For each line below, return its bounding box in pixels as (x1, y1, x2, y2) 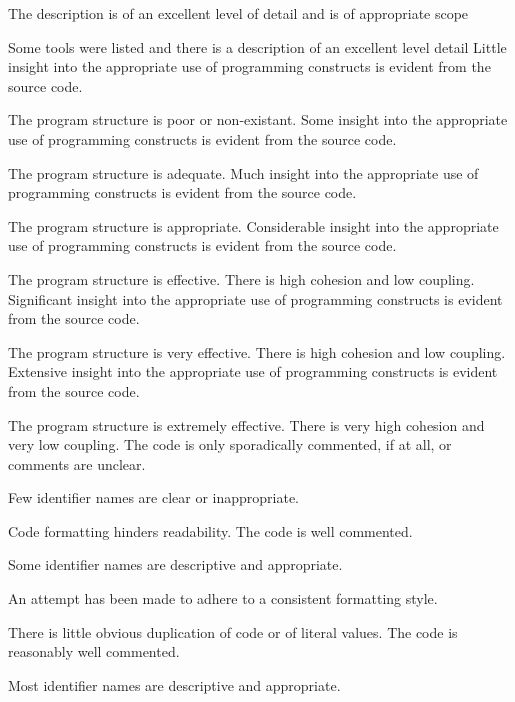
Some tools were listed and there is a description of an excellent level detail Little (8, 36, 507, 57)
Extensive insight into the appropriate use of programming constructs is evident (8, 361, 498, 382)
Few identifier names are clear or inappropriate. (8, 487, 300, 508)
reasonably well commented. (8, 641, 180, 662)
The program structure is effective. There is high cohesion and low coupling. (8, 268, 475, 289)
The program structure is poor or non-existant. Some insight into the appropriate (8, 109, 508, 130)
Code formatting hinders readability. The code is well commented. (8, 520, 413, 541)
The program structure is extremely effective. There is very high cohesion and (8, 414, 485, 435)
